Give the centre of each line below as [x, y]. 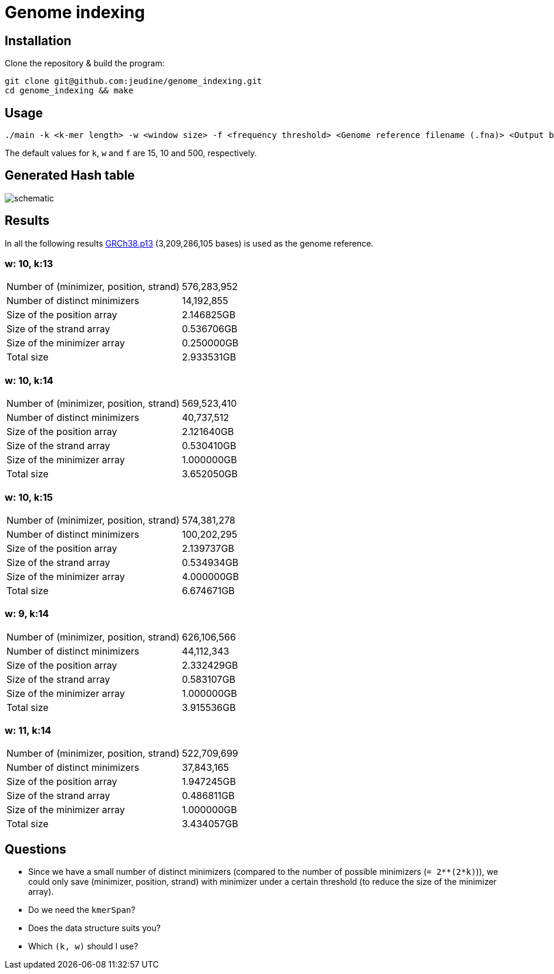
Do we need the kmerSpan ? [82, 910]
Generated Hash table [70, 176]
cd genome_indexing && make [69, 91]
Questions [36, 849]
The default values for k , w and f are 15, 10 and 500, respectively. [131, 153]
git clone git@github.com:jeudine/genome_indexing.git [134, 81]
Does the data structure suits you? [94, 928]
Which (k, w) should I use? [83, 946]
